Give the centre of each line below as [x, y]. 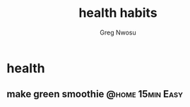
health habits [118, 13]
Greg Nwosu [118, 32]
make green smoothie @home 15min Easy [95, 94]
